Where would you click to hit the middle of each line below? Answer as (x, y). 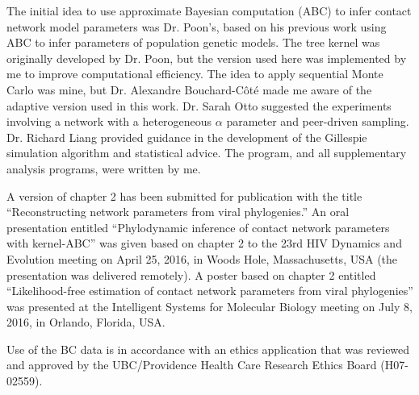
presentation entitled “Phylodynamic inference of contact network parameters (198, 227)
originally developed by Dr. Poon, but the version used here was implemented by (207, 58)
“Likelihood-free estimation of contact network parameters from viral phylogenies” (210, 291)
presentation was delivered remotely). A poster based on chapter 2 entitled (191, 274)
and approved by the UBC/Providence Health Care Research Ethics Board (192, 365)
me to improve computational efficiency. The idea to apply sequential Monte (195, 74)
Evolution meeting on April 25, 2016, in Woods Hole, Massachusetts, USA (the (202, 258)
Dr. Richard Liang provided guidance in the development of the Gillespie (187, 137)
